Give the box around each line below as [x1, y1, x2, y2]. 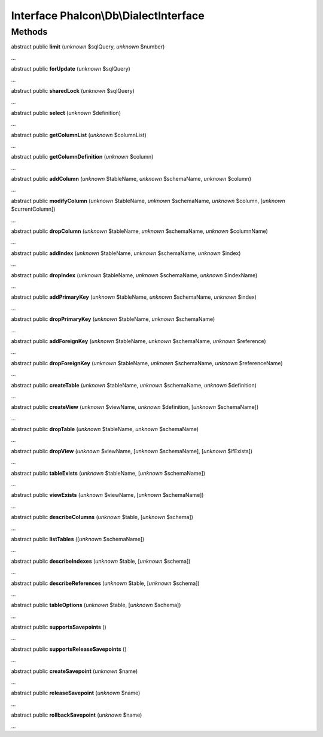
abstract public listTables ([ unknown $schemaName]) [11, 535, 145, 542]
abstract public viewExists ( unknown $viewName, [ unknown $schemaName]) [11, 492, 204, 499]
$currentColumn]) [11, 205, 56, 213]
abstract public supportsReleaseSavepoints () [11, 645, 127, 653]
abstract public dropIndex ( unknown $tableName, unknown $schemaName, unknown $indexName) [11, 271, 258, 278]
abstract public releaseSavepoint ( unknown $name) [11, 689, 141, 697]
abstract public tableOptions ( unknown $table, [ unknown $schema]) [11, 602, 181, 609]
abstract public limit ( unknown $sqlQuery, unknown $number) [11, 43, 165, 50]
